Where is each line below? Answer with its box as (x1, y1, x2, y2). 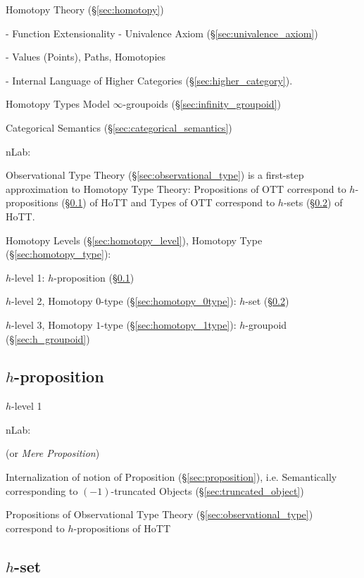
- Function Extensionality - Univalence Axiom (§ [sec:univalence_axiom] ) (6, 25, 318, 40)
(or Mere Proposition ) (6, 446, 100, 460)
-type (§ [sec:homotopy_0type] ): (101, 294, 237, 308)
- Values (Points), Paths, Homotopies (6, 49, 166, 64)
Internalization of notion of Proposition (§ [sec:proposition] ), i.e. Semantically (6, 470, 337, 484)
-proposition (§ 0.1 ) (54, 270, 134, 284)
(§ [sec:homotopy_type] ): (6, 246, 111, 261)
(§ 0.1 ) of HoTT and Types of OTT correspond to (61, 195, 275, 210)
